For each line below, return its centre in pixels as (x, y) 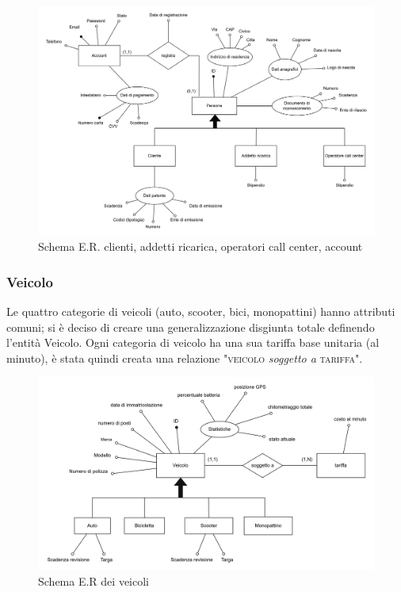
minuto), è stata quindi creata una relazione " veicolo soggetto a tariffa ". (185, 358)
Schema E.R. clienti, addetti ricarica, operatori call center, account (200, 246)
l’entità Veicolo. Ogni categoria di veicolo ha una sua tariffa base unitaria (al (193, 342)
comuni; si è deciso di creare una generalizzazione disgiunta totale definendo (191, 327)
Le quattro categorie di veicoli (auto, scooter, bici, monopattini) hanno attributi (201, 311)
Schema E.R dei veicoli (94, 580)
